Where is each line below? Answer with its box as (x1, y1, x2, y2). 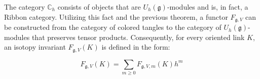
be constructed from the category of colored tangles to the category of (4, 22, 221, 32)
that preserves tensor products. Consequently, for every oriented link (31, 31, 245, 42)
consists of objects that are (57, 2, 141, 12)
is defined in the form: (101, 42, 170, 52)
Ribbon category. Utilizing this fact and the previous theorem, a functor (4, 11, 228, 22)
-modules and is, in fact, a (167, 2, 248, 12)
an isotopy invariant (4, 42, 66, 52)
